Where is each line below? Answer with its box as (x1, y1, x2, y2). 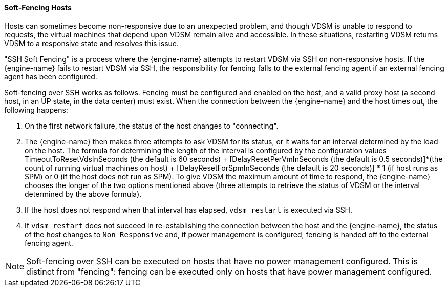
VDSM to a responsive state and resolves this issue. (4, 38, 179, 48)
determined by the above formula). (25, 189, 142, 198)
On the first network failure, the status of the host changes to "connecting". (25, 121, 279, 130)
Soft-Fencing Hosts (4, 3, 72, 12)
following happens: (4, 105, 68, 114)
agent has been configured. (4, 72, 97, 81)
